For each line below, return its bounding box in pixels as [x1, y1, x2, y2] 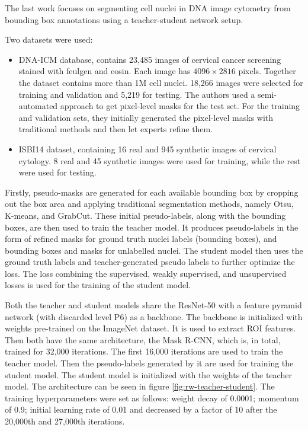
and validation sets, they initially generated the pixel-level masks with [18, 111, 274, 123]
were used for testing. [18, 166, 97, 178]
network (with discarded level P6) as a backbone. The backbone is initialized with [5, 310, 303, 323]
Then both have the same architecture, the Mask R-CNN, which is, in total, [5, 333, 281, 346]
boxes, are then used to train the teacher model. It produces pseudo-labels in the [5, 221, 299, 233]
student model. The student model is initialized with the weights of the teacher [5, 368, 292, 381]
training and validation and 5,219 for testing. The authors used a [18, 88, 255, 100]
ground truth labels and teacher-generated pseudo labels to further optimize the [5, 256, 295, 268]
